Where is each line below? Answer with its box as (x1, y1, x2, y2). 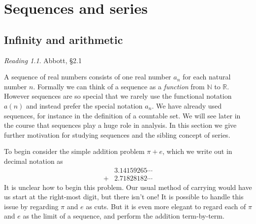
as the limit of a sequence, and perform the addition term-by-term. (23, 211, 224, 221)
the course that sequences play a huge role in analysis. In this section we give (4, 120, 237, 130)
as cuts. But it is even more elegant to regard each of (86, 201, 246, 211)
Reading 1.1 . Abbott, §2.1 (4, 55, 82, 65)
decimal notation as (4, 155, 63, 166)
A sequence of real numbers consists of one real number (4, 72, 171, 82)
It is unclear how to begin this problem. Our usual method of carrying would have (4, 182, 252, 192)
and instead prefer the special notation (26, 100, 143, 111)
